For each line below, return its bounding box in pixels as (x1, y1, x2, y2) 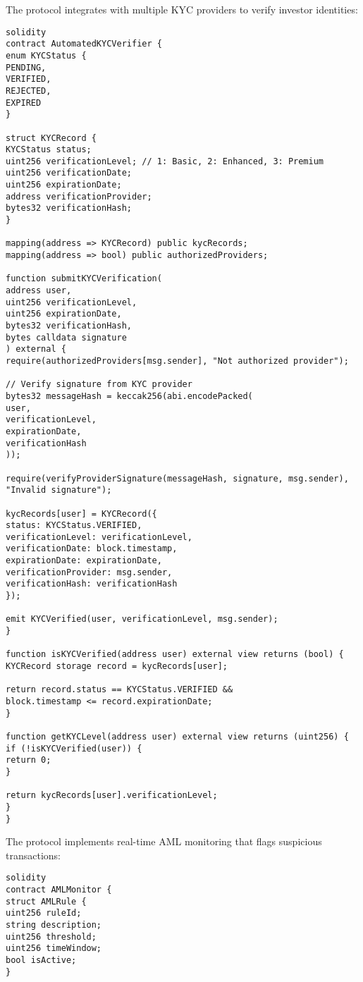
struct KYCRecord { (6, 133, 97, 143)
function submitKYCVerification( (6, 274, 162, 284)
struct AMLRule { (6, 896, 87, 907)
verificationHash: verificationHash (6, 579, 178, 589)
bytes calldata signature (6, 332, 127, 343)
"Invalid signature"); (6, 485, 112, 496)
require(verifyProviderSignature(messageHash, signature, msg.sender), (6, 473, 349, 484)
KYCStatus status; (6, 145, 92, 155)
